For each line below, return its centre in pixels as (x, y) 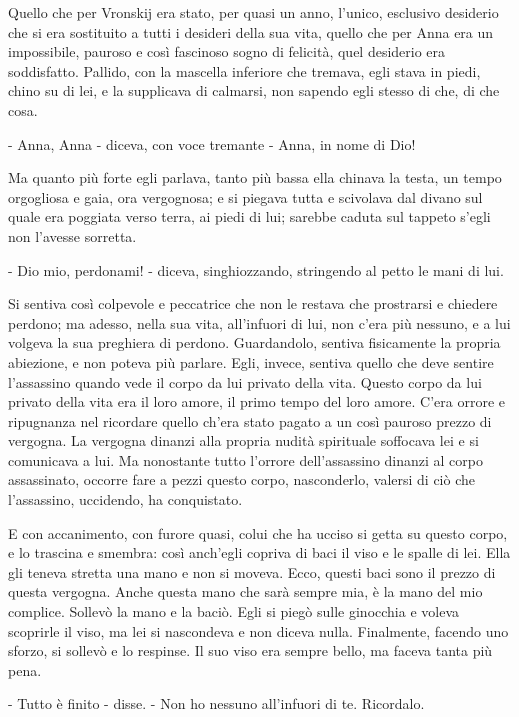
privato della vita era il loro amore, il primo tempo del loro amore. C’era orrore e (257, 401)
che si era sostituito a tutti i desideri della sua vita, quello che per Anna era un (251, 31)
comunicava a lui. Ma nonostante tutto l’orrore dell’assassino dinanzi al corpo (246, 459)
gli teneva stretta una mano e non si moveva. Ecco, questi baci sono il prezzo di (252, 571)
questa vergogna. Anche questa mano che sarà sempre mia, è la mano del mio (245, 591)
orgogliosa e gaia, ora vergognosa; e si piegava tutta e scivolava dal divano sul (245, 196)
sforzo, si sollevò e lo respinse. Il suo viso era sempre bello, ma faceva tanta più (250, 650)
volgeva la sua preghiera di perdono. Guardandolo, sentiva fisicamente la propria (254, 342)
